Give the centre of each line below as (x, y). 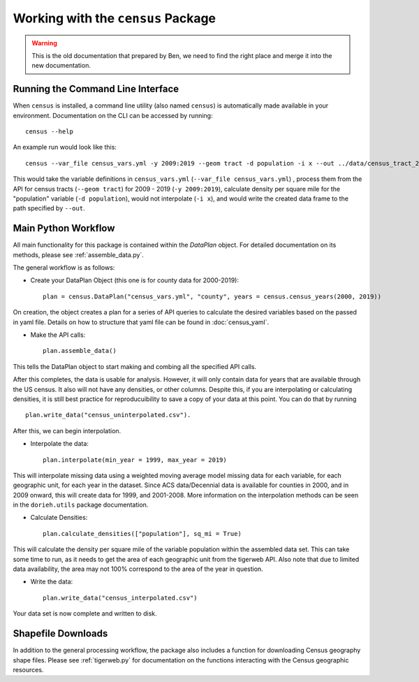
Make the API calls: (58, 335)
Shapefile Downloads (60, 633)
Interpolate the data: (59, 444)
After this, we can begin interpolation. (67, 430)
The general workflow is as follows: (64, 268)
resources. (28, 669)
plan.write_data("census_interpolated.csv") (120, 598)
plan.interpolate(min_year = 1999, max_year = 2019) (135, 460)
